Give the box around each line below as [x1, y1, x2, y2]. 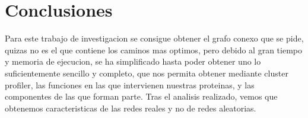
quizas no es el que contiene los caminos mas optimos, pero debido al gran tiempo [5, 43, 302, 56]
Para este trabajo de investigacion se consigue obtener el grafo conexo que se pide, [5, 32, 304, 44]
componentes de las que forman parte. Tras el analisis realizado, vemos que [5, 90, 278, 103]
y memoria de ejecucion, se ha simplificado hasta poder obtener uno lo [5, 55, 261, 68]
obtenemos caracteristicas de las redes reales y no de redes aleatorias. [5, 101, 256, 114]
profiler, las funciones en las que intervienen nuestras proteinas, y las [5, 78, 255, 91]
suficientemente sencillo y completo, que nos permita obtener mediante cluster [5, 66, 288, 79]
